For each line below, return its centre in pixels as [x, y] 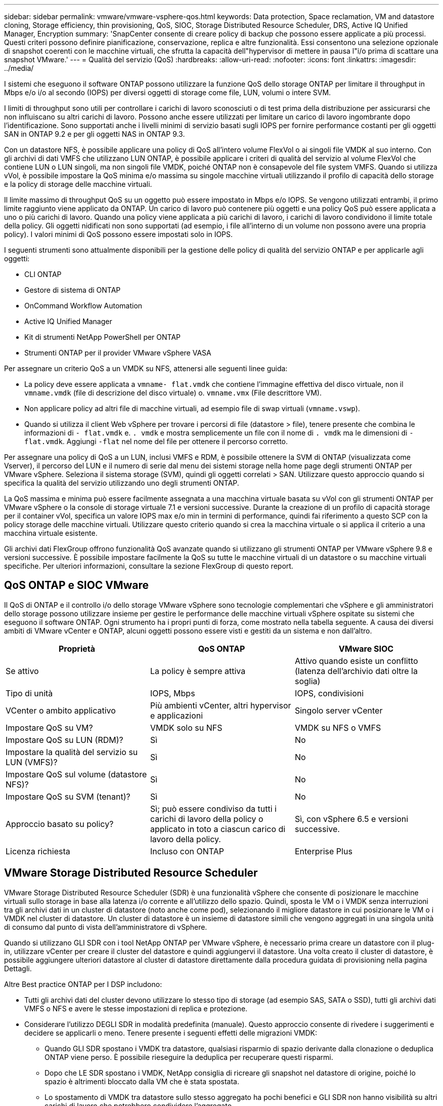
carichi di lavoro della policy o [207, 819]
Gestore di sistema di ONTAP [73, 290]
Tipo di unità [29, 693]
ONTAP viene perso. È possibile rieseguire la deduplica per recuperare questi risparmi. [189, 1057]
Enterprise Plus [323, 851]
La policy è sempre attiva [198, 671]
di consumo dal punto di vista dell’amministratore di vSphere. [106, 927]
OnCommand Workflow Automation [83, 306]
